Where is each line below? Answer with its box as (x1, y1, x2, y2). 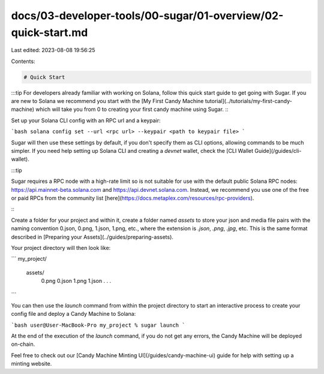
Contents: (11, 58, 35, 65)
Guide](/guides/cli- (254, 147, 302, 155)
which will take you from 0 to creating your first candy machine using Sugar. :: (35, 105, 229, 113)
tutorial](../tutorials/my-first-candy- (205, 98, 292, 105)
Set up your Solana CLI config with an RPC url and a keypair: (11, 117, 161, 124)
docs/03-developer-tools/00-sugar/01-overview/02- (11, 9, 284, 22)
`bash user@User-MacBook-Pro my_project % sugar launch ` (11, 321, 185, 328)
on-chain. (11, 340, 35, 348)
